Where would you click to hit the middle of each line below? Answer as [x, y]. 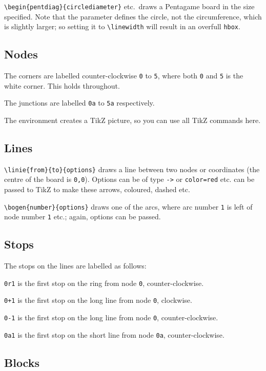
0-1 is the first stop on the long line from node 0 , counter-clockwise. [111, 317]
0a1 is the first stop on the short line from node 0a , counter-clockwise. [114, 334]
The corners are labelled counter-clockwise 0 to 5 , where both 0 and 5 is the [124, 76]
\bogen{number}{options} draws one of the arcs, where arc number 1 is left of [128, 206]
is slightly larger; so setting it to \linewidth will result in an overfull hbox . [122, 26]
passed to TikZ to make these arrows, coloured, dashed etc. [97, 189]
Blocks [22, 362]
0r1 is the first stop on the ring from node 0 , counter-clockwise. [104, 283]
